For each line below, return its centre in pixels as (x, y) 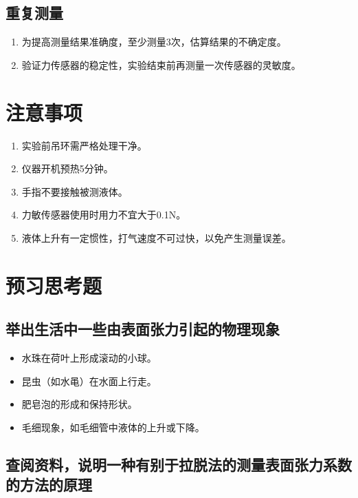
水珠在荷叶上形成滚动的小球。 (89, 358)
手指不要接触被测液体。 (75, 191)
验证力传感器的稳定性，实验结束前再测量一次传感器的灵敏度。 (161, 64)
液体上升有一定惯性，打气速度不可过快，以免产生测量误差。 (156, 237)
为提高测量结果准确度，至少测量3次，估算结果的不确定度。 (154, 42)
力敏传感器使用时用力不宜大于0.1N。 (104, 215)
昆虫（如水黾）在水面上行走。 (89, 381)
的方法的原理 (49, 485)
